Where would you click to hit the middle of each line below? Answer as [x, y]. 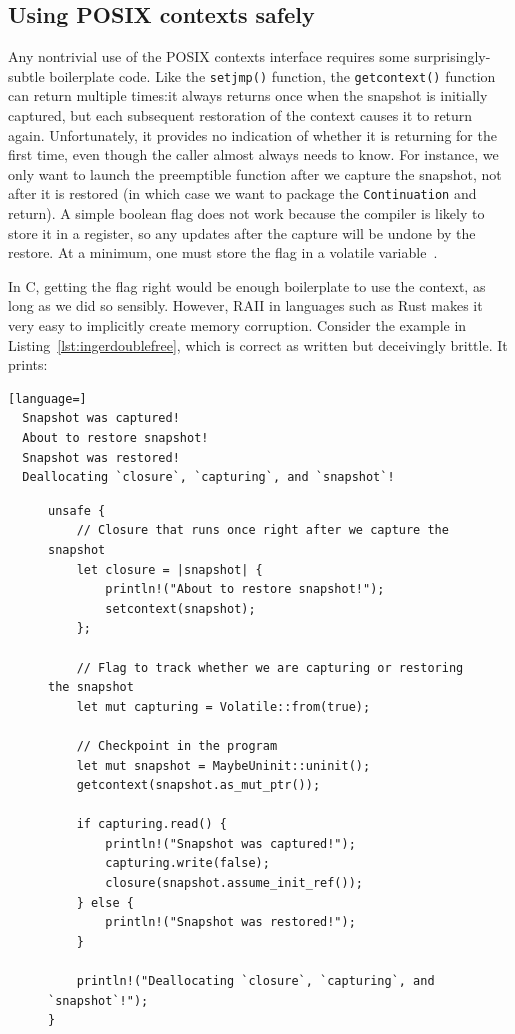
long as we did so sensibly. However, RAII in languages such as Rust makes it [245, 305]
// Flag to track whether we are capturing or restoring [270, 667]
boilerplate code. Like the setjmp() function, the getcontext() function [272, 75]
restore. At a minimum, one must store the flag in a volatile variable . [223, 252]
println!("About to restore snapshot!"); [245, 589]
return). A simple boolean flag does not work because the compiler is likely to [246, 213]
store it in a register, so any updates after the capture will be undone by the [242, 232]
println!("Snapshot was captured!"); [230, 843]
